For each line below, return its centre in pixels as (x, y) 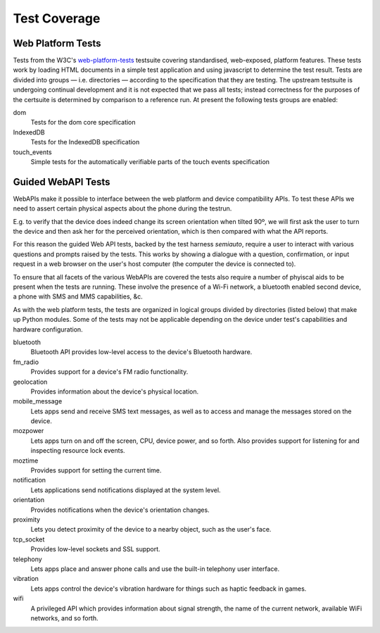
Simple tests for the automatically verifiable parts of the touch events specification (150, 161)
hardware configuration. (48, 329)
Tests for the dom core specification (83, 123)
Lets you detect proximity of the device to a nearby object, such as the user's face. (151, 529)
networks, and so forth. (64, 618)
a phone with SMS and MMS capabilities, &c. (78, 296)
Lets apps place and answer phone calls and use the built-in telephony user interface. (155, 569)
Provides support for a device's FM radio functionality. (109, 372)
